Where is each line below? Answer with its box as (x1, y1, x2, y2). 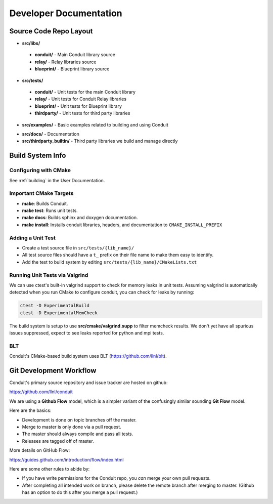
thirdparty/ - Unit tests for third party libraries (34, 110, 130, 116)
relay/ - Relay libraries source (34, 59, 97, 65)
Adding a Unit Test (9, 234, 56, 241)
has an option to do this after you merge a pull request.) (22, 489, 138, 495)
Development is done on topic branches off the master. (22, 416, 137, 423)
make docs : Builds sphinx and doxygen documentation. (22, 215, 139, 221)
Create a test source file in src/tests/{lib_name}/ (22, 244, 134, 250)
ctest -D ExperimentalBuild (20, 303, 89, 309)
